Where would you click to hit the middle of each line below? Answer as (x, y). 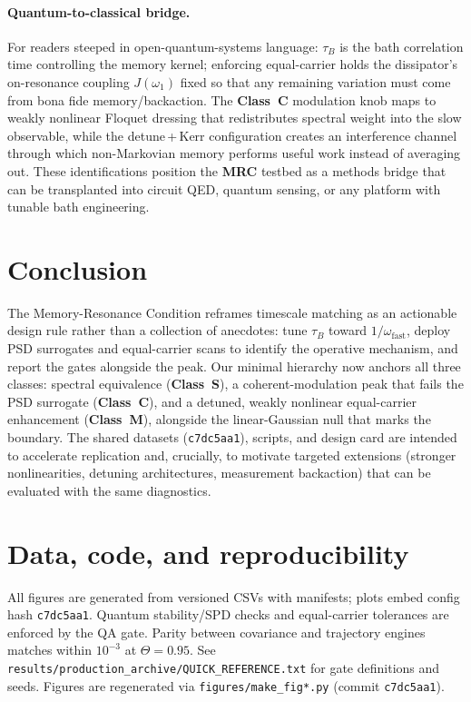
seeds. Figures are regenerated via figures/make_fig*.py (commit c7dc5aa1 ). (226, 685)
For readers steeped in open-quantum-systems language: (163, 46)
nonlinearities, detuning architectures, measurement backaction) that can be (219, 473)
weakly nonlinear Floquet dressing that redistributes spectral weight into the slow (235, 118)
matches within (50, 650)
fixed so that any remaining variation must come (315, 81)
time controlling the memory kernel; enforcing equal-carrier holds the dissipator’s (233, 64)
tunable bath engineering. (78, 207)
